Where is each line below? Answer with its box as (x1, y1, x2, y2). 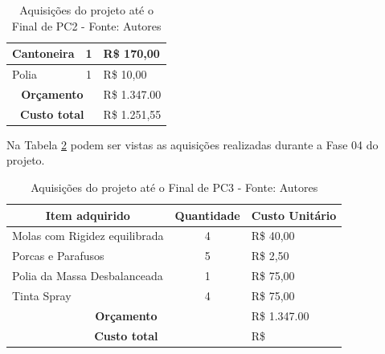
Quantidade (174, 206, 240, 223)
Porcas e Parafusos (12, 247, 104, 264)
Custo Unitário (251, 206, 337, 223)
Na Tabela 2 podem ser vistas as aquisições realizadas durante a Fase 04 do (6, 136, 379, 153)
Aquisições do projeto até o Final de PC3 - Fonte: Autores (31, 179, 318, 195)
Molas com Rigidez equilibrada (12, 227, 164, 244)
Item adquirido (45, 206, 130, 223)
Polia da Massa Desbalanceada (12, 267, 163, 284)
